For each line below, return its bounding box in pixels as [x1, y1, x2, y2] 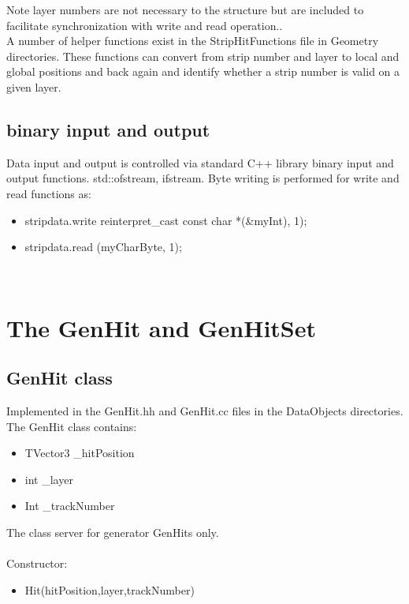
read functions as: [6, 185, 91, 201]
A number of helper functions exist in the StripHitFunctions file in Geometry [6, 32, 379, 49]
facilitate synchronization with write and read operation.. [6, 17, 283, 33]
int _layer [24, 471, 73, 487]
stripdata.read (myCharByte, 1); [24, 238, 182, 255]
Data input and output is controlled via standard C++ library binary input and [6, 154, 394, 171]
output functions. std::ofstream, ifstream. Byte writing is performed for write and [6, 170, 400, 186]
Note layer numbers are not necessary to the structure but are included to [6, 2, 364, 17]
